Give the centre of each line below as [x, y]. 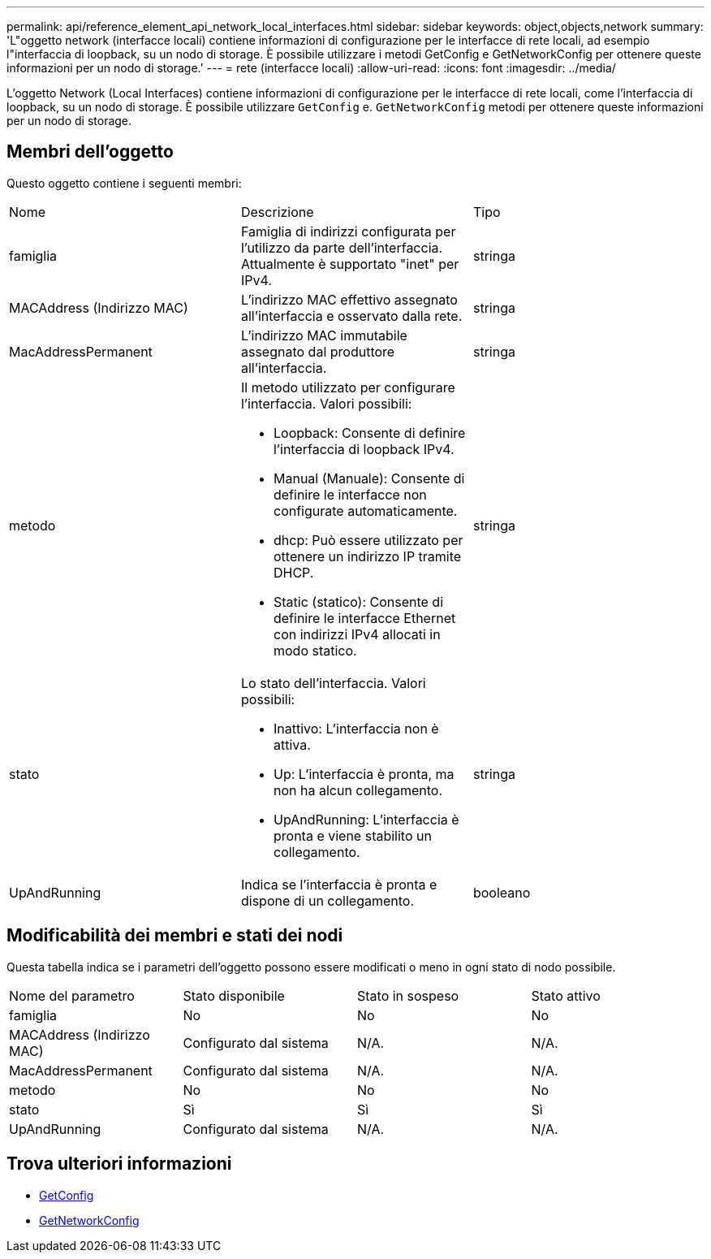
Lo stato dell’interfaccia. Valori [333, 683]
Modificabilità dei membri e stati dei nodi [175, 936]
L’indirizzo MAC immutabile [324, 335]
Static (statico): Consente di [358, 601]
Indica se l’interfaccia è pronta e [339, 884]
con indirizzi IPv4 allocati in [357, 634]
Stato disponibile [234, 995]
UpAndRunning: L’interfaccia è [366, 819]
